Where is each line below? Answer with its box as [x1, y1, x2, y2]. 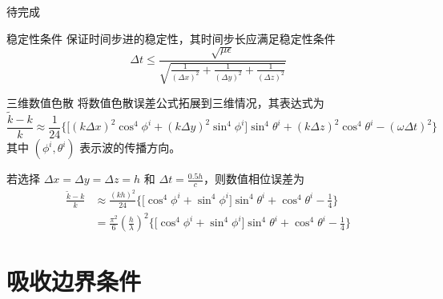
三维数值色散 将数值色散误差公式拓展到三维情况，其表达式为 [6, 94, 324, 111]
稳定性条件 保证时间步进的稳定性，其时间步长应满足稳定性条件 [6, 30, 336, 46]
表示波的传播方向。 [79, 139, 181, 156]
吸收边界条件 [6, 265, 142, 297]
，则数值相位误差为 [203, 170, 305, 187]
